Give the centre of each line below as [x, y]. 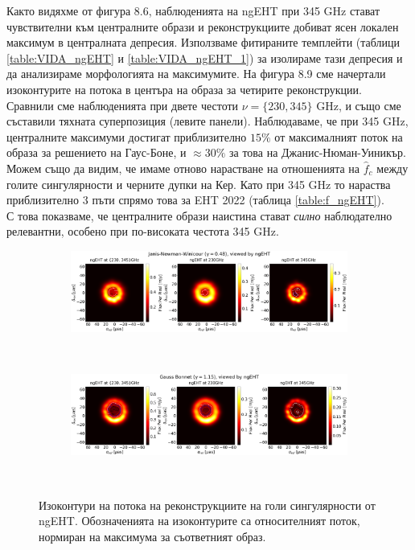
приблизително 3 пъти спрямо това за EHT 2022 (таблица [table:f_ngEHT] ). [195, 200]
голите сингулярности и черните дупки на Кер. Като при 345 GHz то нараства [199, 184]
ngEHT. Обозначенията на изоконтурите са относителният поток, [199, 521]
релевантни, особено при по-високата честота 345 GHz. [143, 231]
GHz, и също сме [359, 105]
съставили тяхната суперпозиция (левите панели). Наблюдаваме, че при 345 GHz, [207, 121]
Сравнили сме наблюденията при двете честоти [123, 105]
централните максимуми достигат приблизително [127, 136]
